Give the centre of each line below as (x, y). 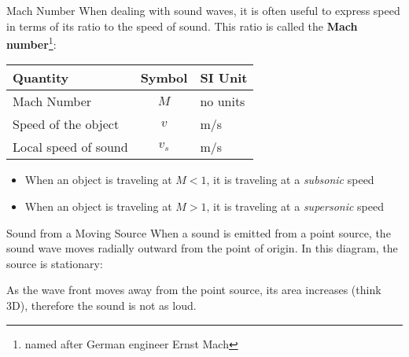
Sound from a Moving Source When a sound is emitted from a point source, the (199, 232)
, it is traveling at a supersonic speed (295, 206)
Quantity (41, 78)
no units (223, 101)
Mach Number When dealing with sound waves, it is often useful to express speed (203, 10)
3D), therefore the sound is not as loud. (101, 305)
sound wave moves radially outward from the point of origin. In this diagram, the (202, 248)
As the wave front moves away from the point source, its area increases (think (194, 290)
